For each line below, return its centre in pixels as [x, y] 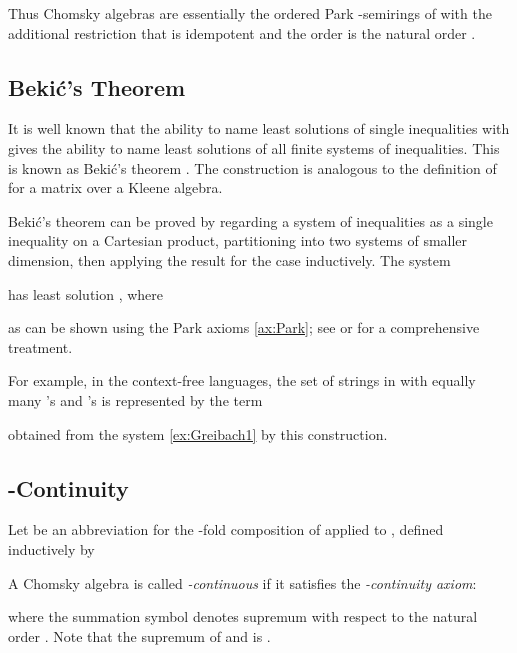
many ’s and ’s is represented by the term [135, 399]
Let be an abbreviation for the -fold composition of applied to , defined [226, 529]
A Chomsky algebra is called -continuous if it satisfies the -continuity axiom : [242, 582]
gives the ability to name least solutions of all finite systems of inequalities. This [254, 147]
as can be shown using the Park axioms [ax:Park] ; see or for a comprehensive [244, 327]
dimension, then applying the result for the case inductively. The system [229, 259]
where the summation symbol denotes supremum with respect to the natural [243, 616]
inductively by [51, 548]
